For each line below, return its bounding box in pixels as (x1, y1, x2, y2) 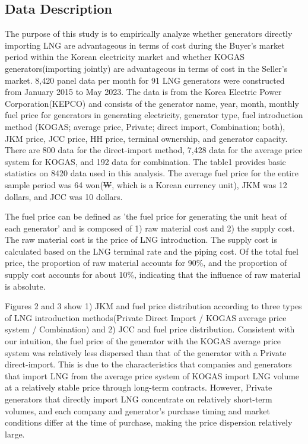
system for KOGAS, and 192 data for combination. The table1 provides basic (5, 155, 286, 167)
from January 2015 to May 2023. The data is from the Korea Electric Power (5, 85, 282, 98)
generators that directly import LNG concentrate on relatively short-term (5, 393, 272, 405)
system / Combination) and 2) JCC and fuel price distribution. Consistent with (5, 323, 295, 335)
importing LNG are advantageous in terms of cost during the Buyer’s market (5, 39, 285, 51)
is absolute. (5, 280, 46, 292)
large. (5, 427, 25, 440)
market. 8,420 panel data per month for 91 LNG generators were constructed (5, 74, 285, 86)
